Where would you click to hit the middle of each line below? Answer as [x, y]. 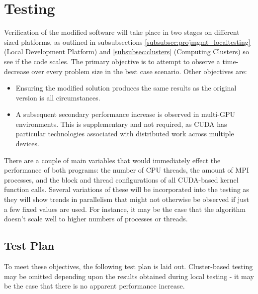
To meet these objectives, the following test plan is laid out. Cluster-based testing [129, 266]
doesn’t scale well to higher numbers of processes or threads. [96, 219]
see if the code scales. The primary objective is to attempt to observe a [112, 61]
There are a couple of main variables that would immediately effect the [112, 160]
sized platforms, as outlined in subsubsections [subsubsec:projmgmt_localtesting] [127, 42]
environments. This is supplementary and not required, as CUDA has [121, 124]
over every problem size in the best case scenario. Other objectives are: [139, 71]
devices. [27, 144]
